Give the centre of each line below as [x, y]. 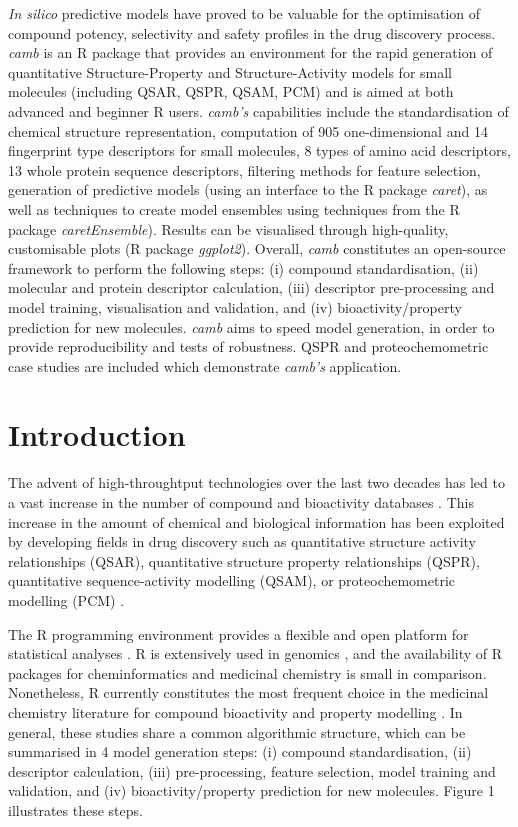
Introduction [97, 434]
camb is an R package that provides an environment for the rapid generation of [250, 52]
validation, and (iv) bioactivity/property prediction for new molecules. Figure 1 [251, 790]
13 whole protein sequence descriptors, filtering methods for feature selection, [244, 169]
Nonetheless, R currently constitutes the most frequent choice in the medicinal [248, 692]
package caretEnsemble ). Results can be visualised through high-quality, [228, 228]
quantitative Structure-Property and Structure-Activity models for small [230, 71]
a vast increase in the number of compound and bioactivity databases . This [241, 502]
